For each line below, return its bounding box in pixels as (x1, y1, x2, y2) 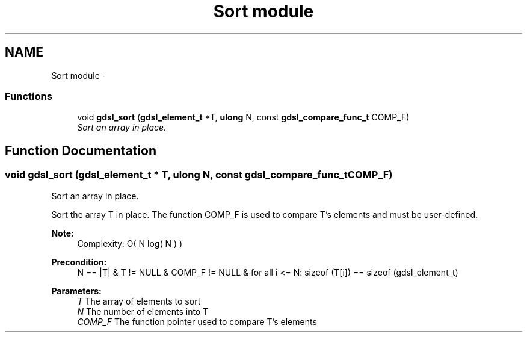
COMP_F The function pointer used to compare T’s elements (77, 316, 317, 327)
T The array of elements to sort (77, 295, 201, 306)
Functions (5, 90, 52, 102)
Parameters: (51, 285, 102, 296)
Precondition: (51, 256, 107, 267)
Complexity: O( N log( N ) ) (77, 238, 183, 249)
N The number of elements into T (77, 306, 209, 317)
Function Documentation (5, 143, 156, 158)
